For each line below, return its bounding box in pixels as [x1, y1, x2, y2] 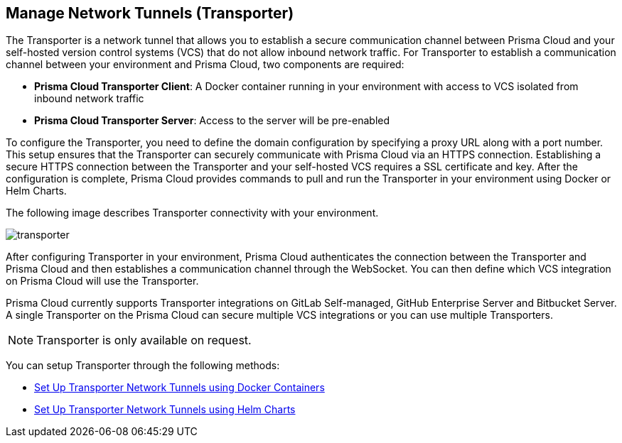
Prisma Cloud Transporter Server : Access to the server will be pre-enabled [34, 114, 390, 127]
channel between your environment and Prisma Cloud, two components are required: [6, 58, 404, 71]
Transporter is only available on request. [36, 333, 252, 348]
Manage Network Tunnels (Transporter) [6, 4, 294, 22]
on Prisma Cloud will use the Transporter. [6, 275, 199, 288]
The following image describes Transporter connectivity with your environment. [6, 207, 379, 219]
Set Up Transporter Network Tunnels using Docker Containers [34, 381, 325, 394]
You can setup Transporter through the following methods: [6, 359, 280, 372]
